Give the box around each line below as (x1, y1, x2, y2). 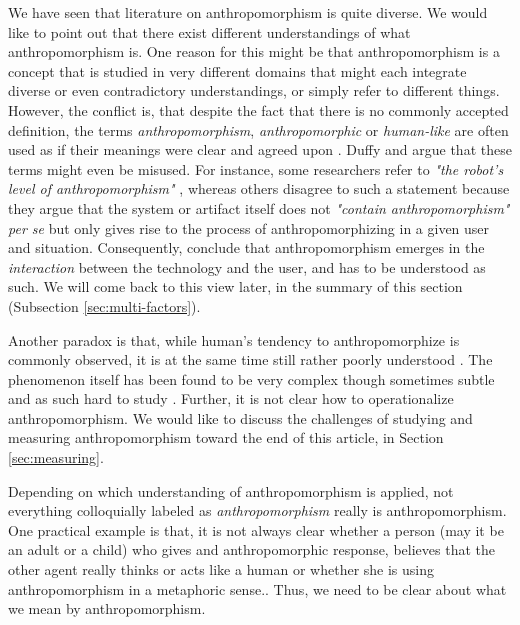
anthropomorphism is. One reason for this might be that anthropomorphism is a (8, 41, 500, 62)
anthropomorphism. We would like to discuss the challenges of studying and (8, 407, 473, 428)
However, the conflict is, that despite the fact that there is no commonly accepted (8, 99, 509, 120)
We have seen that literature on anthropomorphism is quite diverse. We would (8, 2, 488, 22)
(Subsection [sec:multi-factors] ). (8, 295, 201, 316)
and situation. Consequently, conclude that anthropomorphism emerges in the (8, 237, 485, 258)
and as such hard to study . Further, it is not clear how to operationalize (8, 388, 454, 409)
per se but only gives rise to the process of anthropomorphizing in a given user (8, 217, 490, 238)
